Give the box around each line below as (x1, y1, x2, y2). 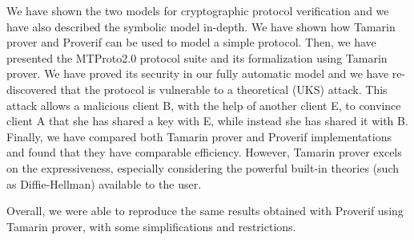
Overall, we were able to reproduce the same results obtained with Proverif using (6, 202, 404, 219)
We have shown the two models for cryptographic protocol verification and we (6, 2, 389, 18)
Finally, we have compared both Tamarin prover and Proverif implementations (6, 128, 392, 144)
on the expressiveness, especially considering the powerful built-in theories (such (6, 159, 399, 176)
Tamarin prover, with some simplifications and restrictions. (6, 218, 296, 234)
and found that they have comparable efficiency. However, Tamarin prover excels (6, 144, 402, 161)
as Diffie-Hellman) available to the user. (6, 175, 202, 192)
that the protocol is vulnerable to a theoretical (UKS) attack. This (60, 80, 388, 97)
